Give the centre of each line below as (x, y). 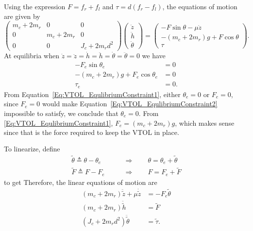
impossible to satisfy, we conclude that (61, 113)
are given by (22, 16)
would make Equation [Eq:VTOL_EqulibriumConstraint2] (130, 104)
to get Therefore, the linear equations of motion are (81, 182)
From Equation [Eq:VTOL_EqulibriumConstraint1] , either (92, 94)
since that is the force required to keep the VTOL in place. (92, 132)
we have (154, 56)
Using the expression (35, 6)
